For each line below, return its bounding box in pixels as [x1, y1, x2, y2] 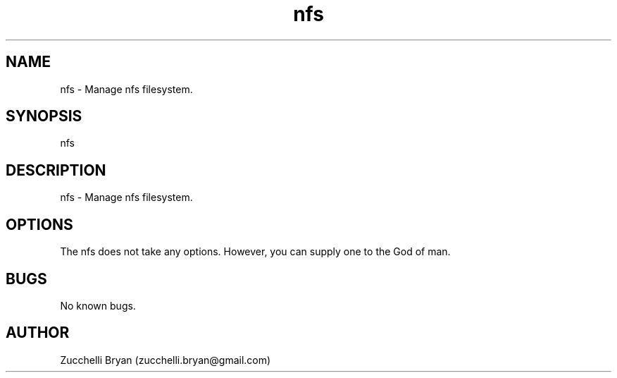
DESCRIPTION [6, 161, 106, 179]
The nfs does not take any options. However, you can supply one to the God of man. [60, 245, 451, 258]
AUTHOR [6, 324, 70, 342]
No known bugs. [60, 299, 136, 312]
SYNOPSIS [6, 107, 82, 126]
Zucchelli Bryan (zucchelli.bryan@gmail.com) [60, 353, 271, 366]
